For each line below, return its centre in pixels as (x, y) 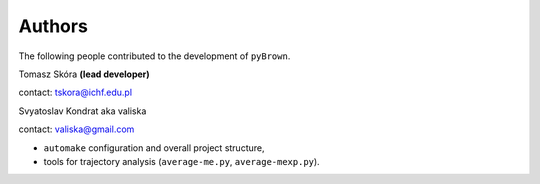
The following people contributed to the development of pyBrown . (154, 56)
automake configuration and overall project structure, (154, 147)
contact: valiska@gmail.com (76, 129)
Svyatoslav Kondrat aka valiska (82, 111)
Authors (53, 26)
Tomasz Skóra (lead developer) (84, 74)
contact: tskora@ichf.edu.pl (75, 92)
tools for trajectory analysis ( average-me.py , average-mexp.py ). (181, 161)
